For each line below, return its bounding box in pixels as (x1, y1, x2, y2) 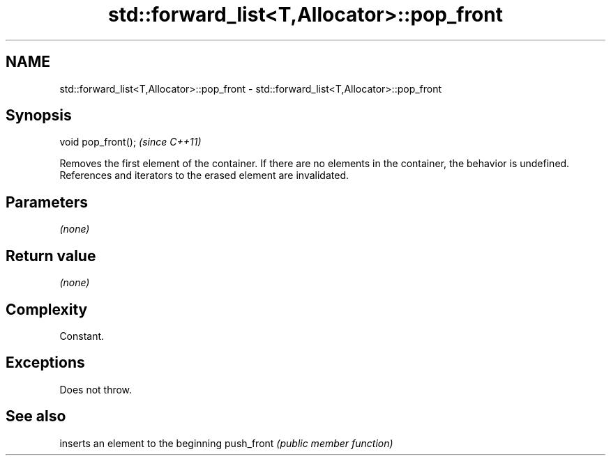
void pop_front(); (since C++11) (59, 136, 202, 148)
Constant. (59, 329, 105, 342)
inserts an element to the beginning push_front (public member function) (59, 437, 393, 449)
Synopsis (6, 107, 72, 125)
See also (6, 407, 66, 425)
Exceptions (6, 354, 85, 372)
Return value (6, 247, 96, 265)
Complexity (6, 300, 88, 318)
